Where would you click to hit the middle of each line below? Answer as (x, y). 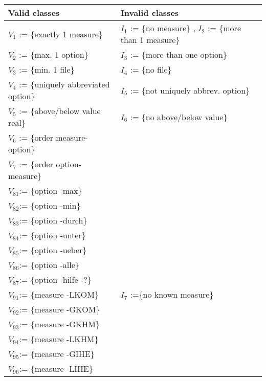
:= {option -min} (50, 205)
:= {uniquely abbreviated (64, 84)
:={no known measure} (172, 294)
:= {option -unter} (52, 235)
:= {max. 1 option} (54, 54)
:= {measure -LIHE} (56, 368)
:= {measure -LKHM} (59, 339)
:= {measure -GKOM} (60, 309)
